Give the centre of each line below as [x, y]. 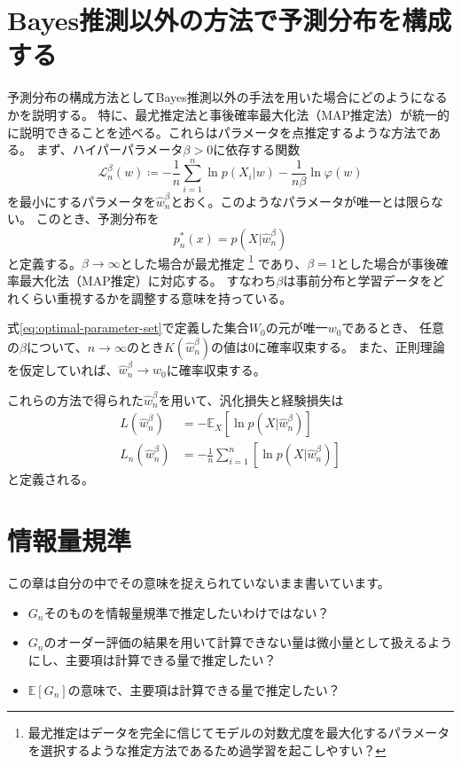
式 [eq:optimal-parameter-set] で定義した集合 [128, 328]
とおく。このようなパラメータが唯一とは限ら [301, 201]
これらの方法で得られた [75, 399]
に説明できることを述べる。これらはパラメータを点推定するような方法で [218, 132]
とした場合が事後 [386, 263]
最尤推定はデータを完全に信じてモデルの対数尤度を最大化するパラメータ [239, 733]
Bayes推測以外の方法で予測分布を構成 [230, 20]
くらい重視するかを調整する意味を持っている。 [156, 297]
